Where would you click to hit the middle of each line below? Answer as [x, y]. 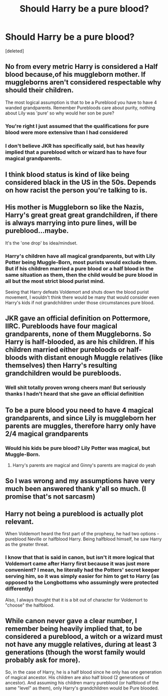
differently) [19, 589]
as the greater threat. [27, 544]
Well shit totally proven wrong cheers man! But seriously [76, 388]
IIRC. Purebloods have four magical [61, 326]
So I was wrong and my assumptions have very [80, 481]
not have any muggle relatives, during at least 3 [81, 644]
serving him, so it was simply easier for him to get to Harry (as [82, 576]
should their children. [39, 90]
